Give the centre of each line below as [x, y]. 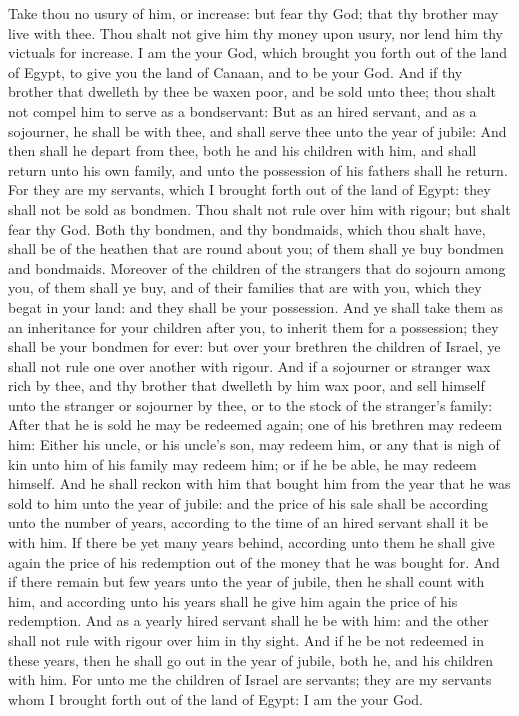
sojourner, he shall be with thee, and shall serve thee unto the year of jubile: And [257, 130]
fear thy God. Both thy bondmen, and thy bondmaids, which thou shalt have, [247, 228]
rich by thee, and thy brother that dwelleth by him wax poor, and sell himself [246, 385]
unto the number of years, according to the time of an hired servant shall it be [248, 522]
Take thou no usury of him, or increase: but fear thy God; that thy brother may [253, 13]
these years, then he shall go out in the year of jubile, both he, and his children [251, 659]
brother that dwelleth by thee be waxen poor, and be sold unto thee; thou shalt [252, 91]
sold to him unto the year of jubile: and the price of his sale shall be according [248, 502]
